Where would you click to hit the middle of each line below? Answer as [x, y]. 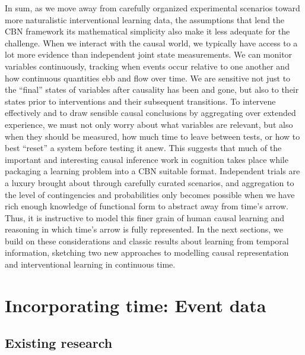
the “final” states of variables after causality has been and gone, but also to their [152, 89]
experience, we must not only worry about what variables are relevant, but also [149, 124]
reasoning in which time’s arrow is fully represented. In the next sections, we [144, 229]
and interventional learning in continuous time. [90, 264]
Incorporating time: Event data [136, 305]
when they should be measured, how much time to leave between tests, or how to [152, 136]
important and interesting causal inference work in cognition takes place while [147, 159]
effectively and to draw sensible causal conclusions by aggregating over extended [150, 113]
